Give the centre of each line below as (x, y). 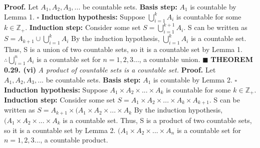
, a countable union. (170, 59)
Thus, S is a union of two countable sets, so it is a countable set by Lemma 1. (123, 49)
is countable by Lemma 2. (193, 79)
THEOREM (232, 59)
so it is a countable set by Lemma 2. (60, 130)
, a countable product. (74, 140)
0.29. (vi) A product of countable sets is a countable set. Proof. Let (110, 70)
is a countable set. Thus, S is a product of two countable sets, (157, 120)
